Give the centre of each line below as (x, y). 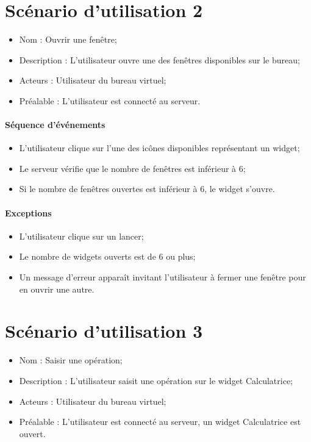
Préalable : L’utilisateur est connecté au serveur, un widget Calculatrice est (160, 422)
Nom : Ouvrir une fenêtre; (68, 39)
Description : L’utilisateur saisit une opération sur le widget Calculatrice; (156, 380)
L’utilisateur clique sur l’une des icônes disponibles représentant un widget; (159, 148)
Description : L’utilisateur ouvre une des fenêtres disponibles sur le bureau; (159, 59)
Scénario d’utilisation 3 (104, 331)
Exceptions (28, 212)
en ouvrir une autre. (57, 289)
